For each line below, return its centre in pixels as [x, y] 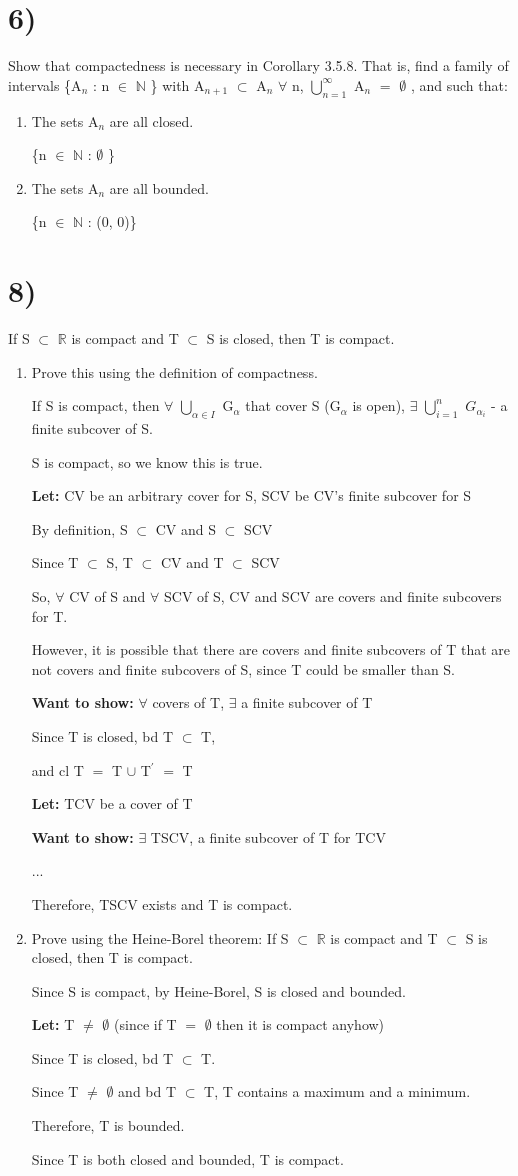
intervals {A [45, 84]
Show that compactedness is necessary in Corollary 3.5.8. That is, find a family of [258, 65]
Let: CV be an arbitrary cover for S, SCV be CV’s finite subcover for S [251, 495]
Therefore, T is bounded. [108, 1125]
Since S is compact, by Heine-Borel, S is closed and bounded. [218, 990]
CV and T [192, 562]
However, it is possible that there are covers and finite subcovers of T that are [270, 649]
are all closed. [151, 120]
